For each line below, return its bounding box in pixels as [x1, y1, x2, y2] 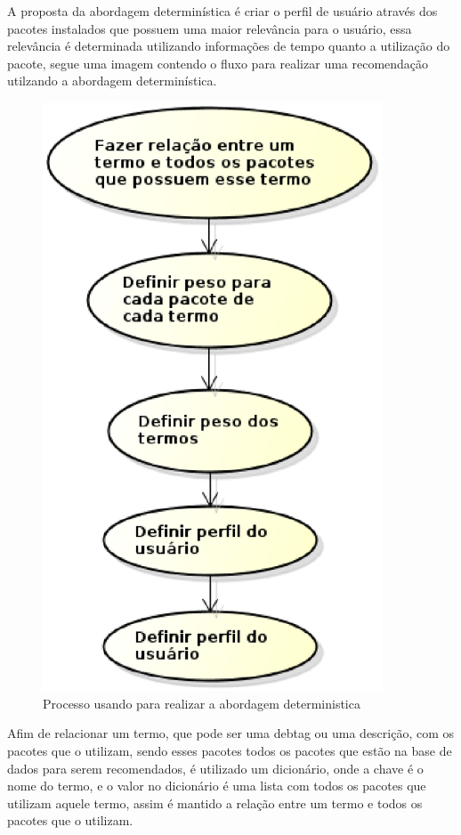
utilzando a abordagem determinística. [7, 71, 217, 90]
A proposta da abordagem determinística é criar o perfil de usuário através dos [7, 2, 438, 20]
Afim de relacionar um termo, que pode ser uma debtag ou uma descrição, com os [7, 724, 455, 742]
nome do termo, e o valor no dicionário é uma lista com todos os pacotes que [7, 776, 426, 795]
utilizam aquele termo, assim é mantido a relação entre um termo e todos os [7, 793, 423, 812]
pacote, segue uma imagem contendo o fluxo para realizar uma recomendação [7, 53, 429, 72]
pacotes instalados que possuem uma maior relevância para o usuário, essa [7, 19, 412, 37]
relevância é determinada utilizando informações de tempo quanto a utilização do [7, 36, 450, 55]
